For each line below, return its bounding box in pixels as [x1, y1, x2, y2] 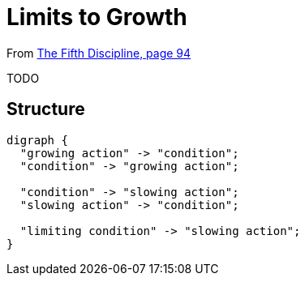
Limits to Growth [6, 3, 187, 31]
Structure [6, 99, 85, 120]
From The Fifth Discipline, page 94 [6, 45, 191, 60]
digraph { [6, 133, 68, 147]
